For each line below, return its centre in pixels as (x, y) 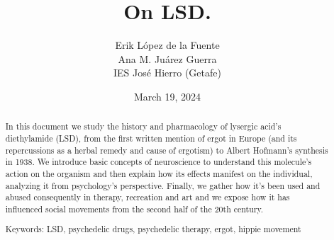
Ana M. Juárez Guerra (167, 58)
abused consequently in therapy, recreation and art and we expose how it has (147, 197)
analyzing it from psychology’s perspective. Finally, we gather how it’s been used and (163, 185)
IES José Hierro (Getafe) (167, 73)
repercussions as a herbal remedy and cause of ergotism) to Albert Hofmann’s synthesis (167, 150)
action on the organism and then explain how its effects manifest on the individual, (159, 173)
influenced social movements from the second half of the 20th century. (134, 208)
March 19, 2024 (167, 96)
